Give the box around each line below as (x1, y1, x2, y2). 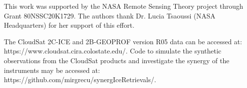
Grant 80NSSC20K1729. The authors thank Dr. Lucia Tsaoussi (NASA (4, 10, 215, 20)
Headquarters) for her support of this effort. (4, 20, 134, 30)
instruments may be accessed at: (4, 65, 100, 75)
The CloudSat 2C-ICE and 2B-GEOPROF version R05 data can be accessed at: (4, 36, 242, 46)
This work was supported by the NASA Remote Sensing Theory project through (4, 1, 244, 11)
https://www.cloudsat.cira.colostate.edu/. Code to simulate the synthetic (4, 46, 222, 56)
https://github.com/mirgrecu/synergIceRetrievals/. (4, 74, 156, 85)
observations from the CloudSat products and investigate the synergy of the (4, 55, 230, 65)
